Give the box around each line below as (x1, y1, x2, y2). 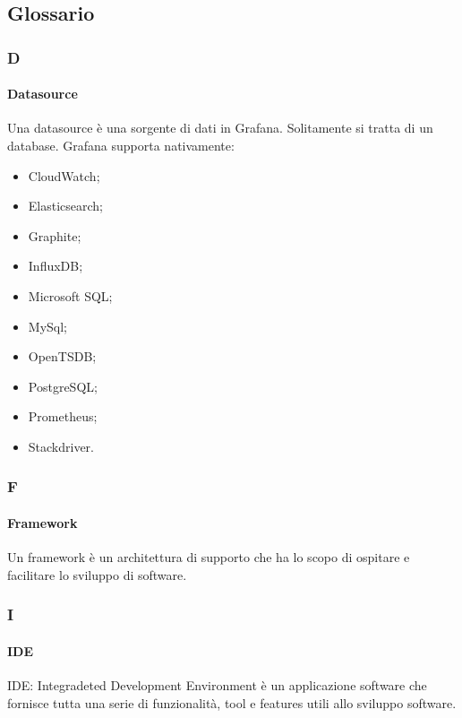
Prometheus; (28, 407, 98, 426)
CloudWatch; (28, 166, 100, 185)
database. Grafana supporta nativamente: (7, 136, 235, 155)
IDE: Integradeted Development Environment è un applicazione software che (7, 676, 427, 695)
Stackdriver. (28, 437, 95, 455)
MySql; (28, 316, 67, 335)
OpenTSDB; (28, 347, 97, 366)
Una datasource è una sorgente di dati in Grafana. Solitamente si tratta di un (7, 118, 433, 137)
